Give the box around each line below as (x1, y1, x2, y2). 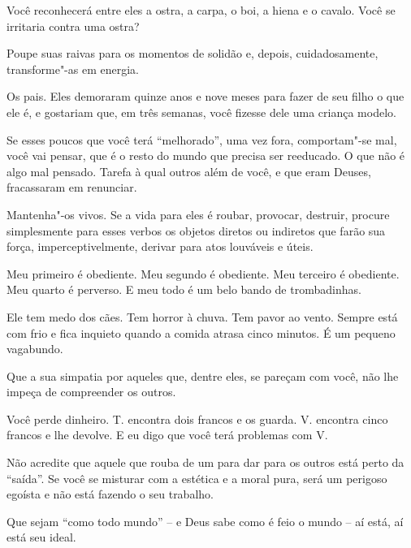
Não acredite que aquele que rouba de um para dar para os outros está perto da (6, 454, 405, 471)
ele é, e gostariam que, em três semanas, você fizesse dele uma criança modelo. (6, 103, 396, 120)
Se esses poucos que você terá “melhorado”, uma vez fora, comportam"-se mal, (6, 131, 397, 148)
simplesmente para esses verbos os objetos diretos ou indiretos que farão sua (6, 222, 386, 239)
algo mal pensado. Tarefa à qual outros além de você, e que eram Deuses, (6, 162, 371, 179)
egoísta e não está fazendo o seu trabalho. (6, 485, 214, 503)
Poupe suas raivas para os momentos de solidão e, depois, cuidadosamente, (6, 45, 379, 62)
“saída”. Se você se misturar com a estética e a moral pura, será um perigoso (6, 469, 387, 486)
